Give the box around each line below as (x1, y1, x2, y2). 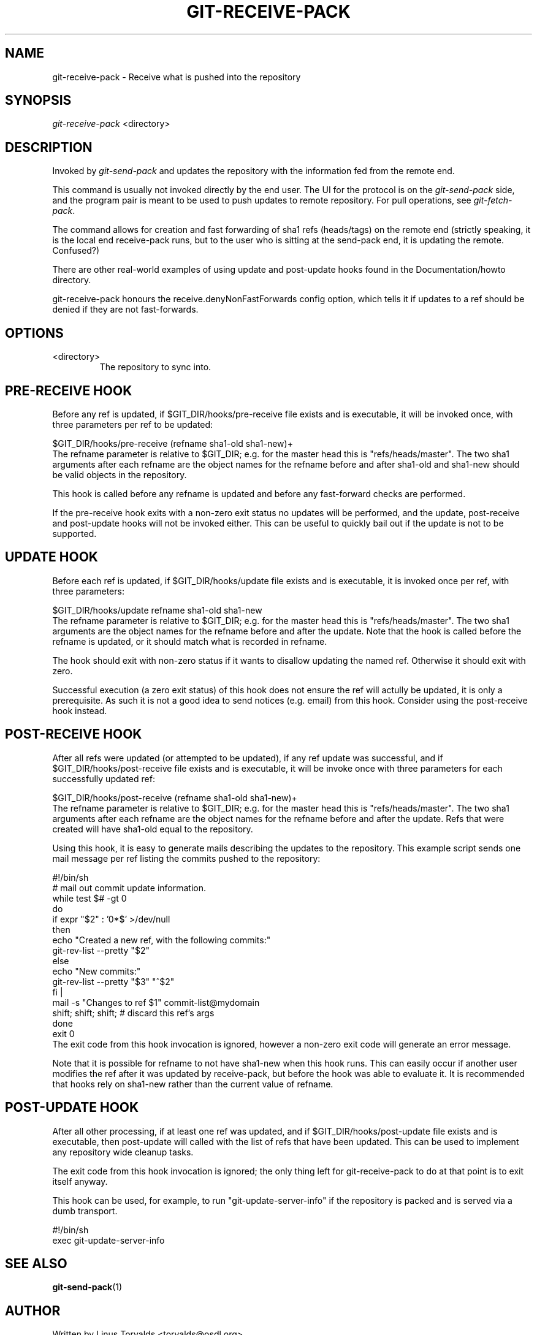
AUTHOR (5, 1303, 61, 1318)
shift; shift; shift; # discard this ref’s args (52, 1007, 215, 1018)
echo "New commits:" (52, 965, 141, 976)
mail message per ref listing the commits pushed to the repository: (52, 853, 321, 864)
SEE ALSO (5, 1255, 67, 1271)
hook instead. (52, 705, 107, 716)
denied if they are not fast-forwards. (52, 304, 199, 315)
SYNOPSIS (5, 93, 72, 108)
